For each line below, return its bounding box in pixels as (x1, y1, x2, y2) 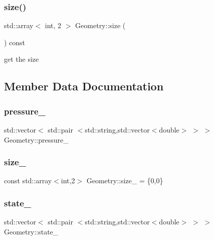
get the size (4, 54, 39, 64)
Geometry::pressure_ (4, 134, 69, 145)
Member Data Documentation (4, 78, 164, 94)
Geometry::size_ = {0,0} (86, 175, 163, 186)
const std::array (4, 175, 52, 186)
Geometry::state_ (4, 226, 59, 236)
